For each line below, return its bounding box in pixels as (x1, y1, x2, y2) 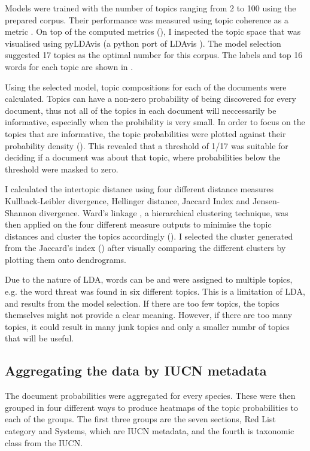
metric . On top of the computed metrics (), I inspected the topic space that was (5, 25, 301, 38)
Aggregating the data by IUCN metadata (5, 361, 267, 380)
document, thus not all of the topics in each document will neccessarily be (5, 104, 276, 116)
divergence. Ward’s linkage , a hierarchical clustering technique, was (39, 206, 288, 219)
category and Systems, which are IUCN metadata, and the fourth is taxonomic (5, 425, 294, 437)
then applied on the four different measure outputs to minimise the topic (5, 218, 272, 231)
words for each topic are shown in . (5, 60, 133, 72)
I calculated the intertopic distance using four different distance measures (5, 183, 273, 195)
